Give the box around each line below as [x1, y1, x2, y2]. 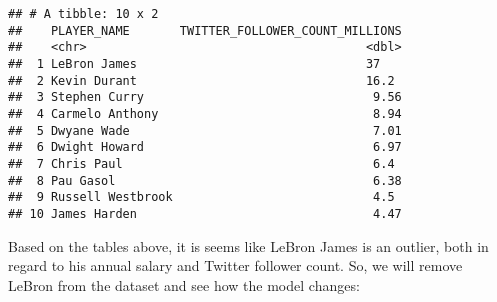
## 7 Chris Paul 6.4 [8, 156, 395, 171]
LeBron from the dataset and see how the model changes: [8, 274, 360, 295]
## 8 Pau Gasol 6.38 [8, 173, 402, 188]
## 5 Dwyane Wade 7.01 [8, 123, 402, 138]
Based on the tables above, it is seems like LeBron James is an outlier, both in [8, 235, 489, 256]
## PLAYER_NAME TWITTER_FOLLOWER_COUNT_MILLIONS [8, 23, 402, 38]
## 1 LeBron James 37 [8, 56, 381, 71]
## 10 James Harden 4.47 [8, 206, 402, 221]
